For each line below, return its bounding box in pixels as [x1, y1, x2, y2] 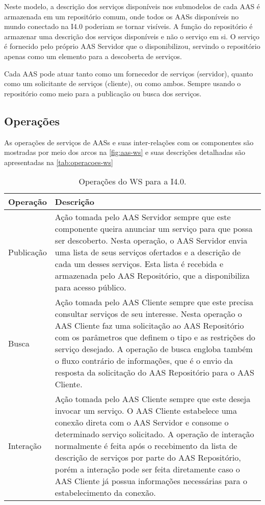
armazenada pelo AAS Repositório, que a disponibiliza [55, 270, 250, 282]
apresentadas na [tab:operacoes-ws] [4, 156, 113, 167]
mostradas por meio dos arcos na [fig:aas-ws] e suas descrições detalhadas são [4, 147, 246, 157]
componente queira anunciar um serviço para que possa [55, 223, 253, 235]
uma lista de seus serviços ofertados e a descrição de [55, 246, 241, 258]
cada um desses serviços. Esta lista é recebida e [55, 258, 224, 270]
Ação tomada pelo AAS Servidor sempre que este [55, 211, 231, 223]
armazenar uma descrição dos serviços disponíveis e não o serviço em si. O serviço [4, 31, 259, 41]
